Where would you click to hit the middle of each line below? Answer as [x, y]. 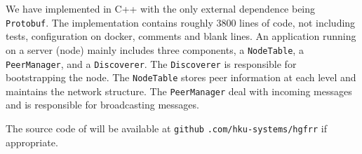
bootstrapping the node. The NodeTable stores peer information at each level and [181, 77]
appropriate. [32, 142]
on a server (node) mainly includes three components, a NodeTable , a [155, 49]
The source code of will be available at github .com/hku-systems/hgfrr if [166, 128]
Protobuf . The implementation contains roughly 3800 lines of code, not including [181, 22]
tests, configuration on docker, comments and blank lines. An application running [181, 36]
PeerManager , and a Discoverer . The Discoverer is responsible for [151, 63]
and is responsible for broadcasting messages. [102, 105]
